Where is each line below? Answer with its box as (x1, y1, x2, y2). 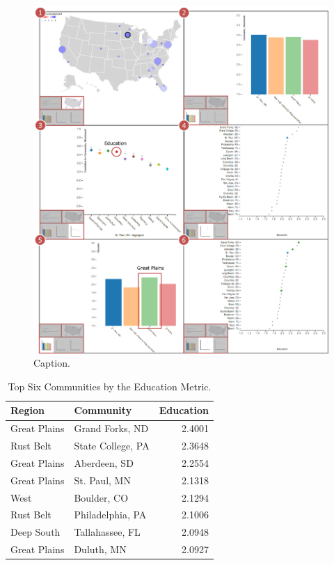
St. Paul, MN (74, 472, 131, 487)
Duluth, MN (74, 542, 127, 557)
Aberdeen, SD (74, 455, 134, 470)
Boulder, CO (74, 490, 129, 504)
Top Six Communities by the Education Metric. (8, 379, 212, 393)
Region (10, 403, 45, 417)
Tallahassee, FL (74, 525, 141, 539)
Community (74, 403, 132, 417)
